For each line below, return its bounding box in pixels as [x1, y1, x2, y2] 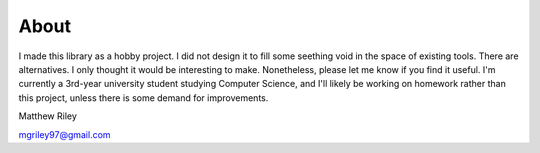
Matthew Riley [18, 110, 77, 122]
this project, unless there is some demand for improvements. [18, 91, 269, 104]
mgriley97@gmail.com [18, 128, 111, 140]
